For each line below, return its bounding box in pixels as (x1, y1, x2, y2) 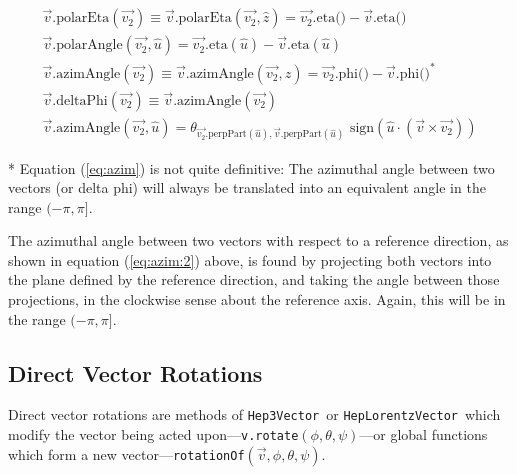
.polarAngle (52, 38, 123, 53)
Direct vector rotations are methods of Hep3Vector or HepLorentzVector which (8, 404, 501, 425)
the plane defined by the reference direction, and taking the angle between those (8, 269, 500, 290)
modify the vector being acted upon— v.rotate (8, 424, 299, 445)
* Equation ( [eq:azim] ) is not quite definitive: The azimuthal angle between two (8, 157, 495, 178)
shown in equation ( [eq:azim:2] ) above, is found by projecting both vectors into (8, 249, 492, 270)
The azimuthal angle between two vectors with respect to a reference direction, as (8, 230, 509, 251)
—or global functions (359, 424, 488, 445)
